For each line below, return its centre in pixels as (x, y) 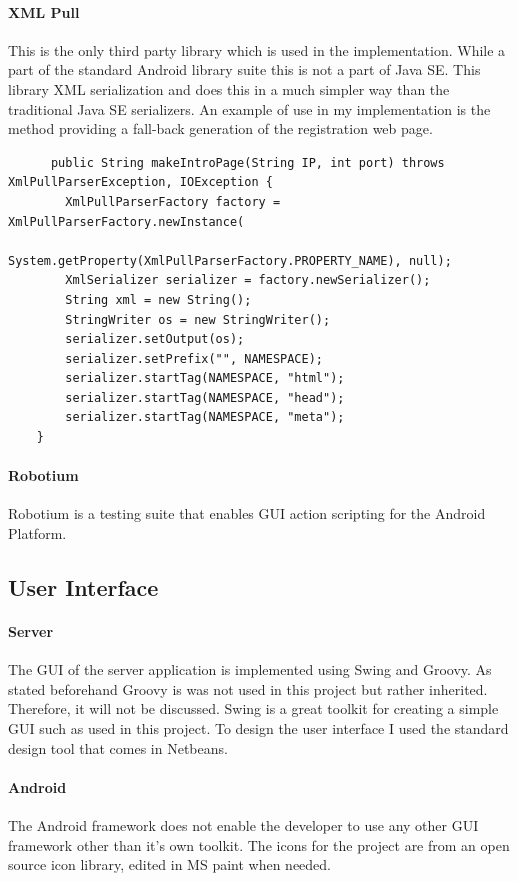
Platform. (37, 533)
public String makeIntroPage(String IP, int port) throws (247, 162)
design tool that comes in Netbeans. (118, 747)
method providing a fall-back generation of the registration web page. (220, 128)
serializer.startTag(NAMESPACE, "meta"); (205, 417)
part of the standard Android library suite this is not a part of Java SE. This (244, 69)
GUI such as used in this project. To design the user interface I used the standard (258, 728)
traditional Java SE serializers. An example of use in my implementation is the (249, 108)
